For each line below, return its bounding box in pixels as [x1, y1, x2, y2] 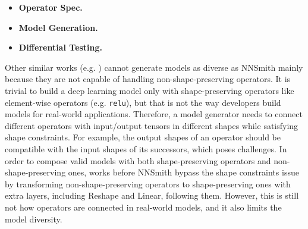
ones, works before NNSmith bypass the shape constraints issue [68, 166, 299, 178]
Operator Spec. [18, 1, 83, 13]
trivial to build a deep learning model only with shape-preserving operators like [5, 84, 294, 96]
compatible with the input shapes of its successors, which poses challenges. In [5, 143, 287, 155]
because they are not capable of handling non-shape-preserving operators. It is [5, 73, 291, 85]
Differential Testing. [18, 41, 103, 54]
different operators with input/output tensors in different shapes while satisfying [5, 119, 298, 131]
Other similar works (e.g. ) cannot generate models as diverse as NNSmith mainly [5, 61, 303, 73]
